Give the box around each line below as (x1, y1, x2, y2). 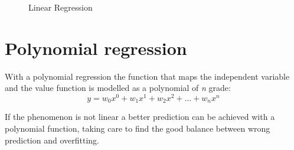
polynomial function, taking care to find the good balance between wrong (5, 122, 270, 135)
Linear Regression (28, 1, 93, 13)
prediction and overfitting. (5, 133, 99, 146)
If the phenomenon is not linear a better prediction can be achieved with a (5, 110, 275, 123)
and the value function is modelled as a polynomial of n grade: (5, 81, 231, 94)
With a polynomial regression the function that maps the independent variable (5, 70, 290, 82)
